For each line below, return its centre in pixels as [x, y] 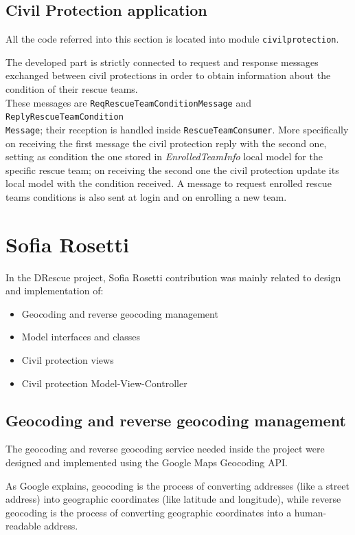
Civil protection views [68, 360]
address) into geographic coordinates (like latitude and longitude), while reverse [173, 499]
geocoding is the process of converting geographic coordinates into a [149, 512]
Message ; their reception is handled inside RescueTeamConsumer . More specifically [177, 129]
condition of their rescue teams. [72, 89]
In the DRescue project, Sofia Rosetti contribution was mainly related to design [173, 277]
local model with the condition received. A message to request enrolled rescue [169, 183]
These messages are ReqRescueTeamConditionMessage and [129, 102]
